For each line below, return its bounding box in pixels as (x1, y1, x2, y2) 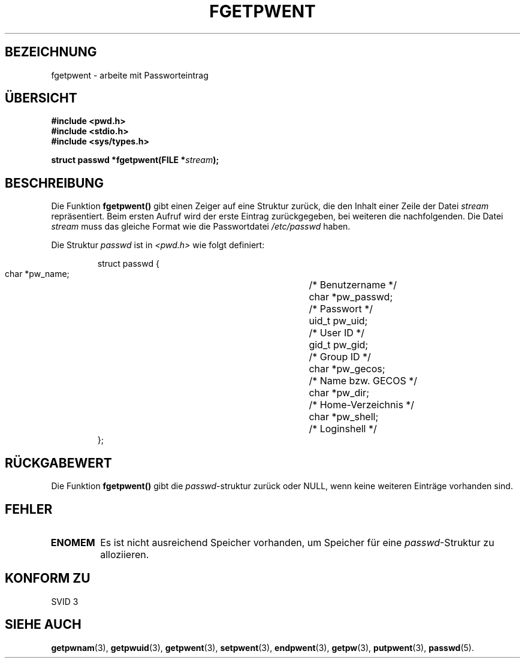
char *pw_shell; (309, 411, 379, 423)
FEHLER (5, 501, 53, 517)
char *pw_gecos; (309, 363, 385, 375)
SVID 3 (51, 596, 79, 607)
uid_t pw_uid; (309, 315, 368, 327)
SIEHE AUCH (5, 617, 82, 632)
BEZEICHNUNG (5, 44, 97, 60)
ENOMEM (50, 536, 95, 549)
